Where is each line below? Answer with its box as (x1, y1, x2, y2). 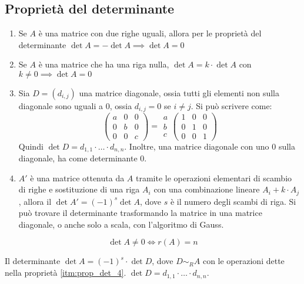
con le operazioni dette (202, 255, 285, 267)
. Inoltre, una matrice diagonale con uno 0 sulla (124, 140, 295, 152)
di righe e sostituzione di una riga (18, 183, 140, 195)
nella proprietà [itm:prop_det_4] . (5, 266, 126, 279)
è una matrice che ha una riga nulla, (38, 58, 169, 70)
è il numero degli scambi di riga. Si (170, 195, 296, 207)
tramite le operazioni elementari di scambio (136, 171, 292, 184)
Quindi (18, 140, 44, 152)
